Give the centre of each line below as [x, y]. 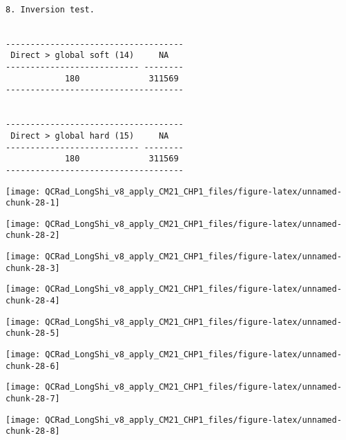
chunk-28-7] [33, 399]
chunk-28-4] [33, 301]
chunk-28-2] [33, 236]
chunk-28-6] [33, 366]
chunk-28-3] [33, 268]
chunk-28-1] [33, 203]
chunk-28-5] [33, 333]
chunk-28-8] [33, 431]
